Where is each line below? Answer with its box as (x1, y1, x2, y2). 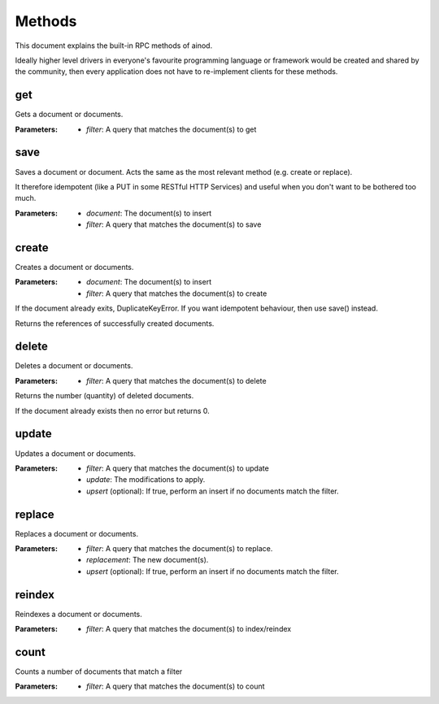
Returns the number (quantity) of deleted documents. (15, 391, 194, 401)
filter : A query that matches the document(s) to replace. (86, 544, 273, 554)
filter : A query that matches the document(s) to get (86, 124, 257, 134)
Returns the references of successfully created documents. (15, 318, 215, 328)
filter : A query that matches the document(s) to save (86, 219, 262, 229)
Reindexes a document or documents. (15, 609, 142, 619)
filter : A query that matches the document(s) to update (86, 463, 270, 473)
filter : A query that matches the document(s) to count (86, 681, 265, 691)
